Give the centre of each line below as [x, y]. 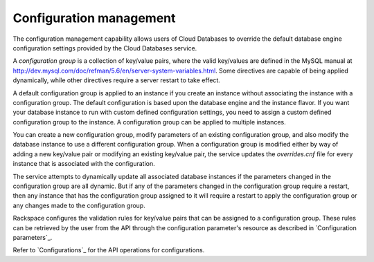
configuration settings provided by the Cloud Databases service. [105, 48]
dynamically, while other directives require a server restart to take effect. [117, 80]
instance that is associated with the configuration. [84, 164]
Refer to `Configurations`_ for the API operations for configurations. [109, 250]
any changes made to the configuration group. [79, 205]
